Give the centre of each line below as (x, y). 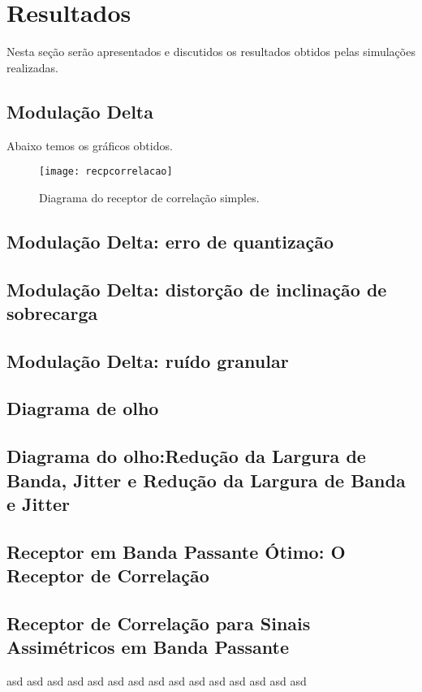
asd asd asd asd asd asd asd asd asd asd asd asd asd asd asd (157, 681)
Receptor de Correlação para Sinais (159, 623)
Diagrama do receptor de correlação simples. (149, 197)
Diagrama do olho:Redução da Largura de (186, 456)
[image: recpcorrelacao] (106, 172)
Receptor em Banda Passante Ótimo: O (176, 551)
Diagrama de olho (83, 408)
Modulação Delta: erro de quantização (170, 241)
